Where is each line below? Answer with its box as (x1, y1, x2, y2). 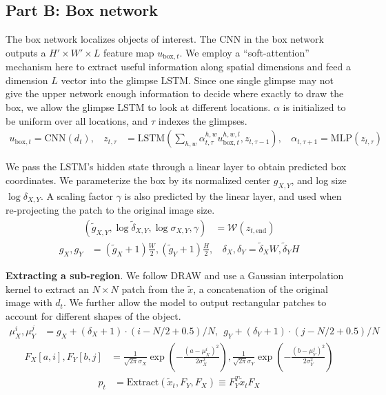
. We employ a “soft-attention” (179, 45, 309, 59)
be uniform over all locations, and (6, 113, 148, 128)
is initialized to (283, 100, 346, 114)
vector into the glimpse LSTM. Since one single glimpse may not (61, 72, 334, 87)
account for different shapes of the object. (6, 308, 181, 323)
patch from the (121, 281, 185, 296)
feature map (103, 45, 154, 59)
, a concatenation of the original (193, 281, 328, 296)
